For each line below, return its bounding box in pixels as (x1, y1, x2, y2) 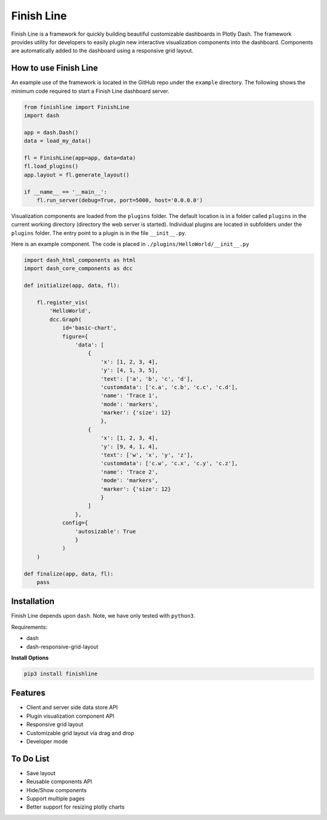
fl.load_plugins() (24, 163, 79, 170)
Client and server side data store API (26, 704, 118, 711)
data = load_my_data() (24, 137, 91, 145)
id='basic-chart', (62, 325, 117, 331)
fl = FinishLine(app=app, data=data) (24, 154, 136, 161)
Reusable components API (26, 778, 93, 785)
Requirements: (11, 623, 48, 630)
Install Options (11, 654, 49, 661)
